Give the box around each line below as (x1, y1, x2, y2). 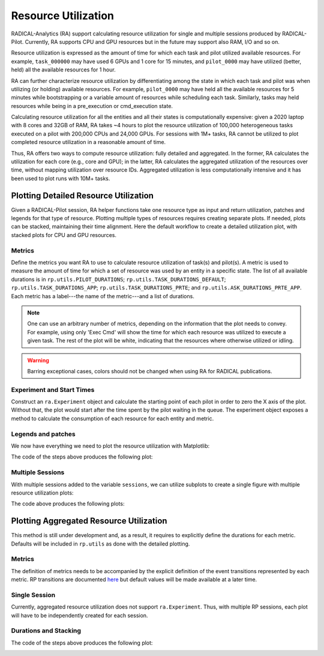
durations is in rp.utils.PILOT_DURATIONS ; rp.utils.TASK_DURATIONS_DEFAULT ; (11, 275, 226, 283)
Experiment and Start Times (11, 385, 95, 394)
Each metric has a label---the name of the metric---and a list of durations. (11, 292, 194, 299)
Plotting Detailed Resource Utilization (11, 190, 154, 200)
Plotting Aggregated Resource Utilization (11, 516, 167, 526)
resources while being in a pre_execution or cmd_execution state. (11, 102, 173, 109)
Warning (27, 357, 49, 364)
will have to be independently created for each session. (11, 612, 148, 619)
